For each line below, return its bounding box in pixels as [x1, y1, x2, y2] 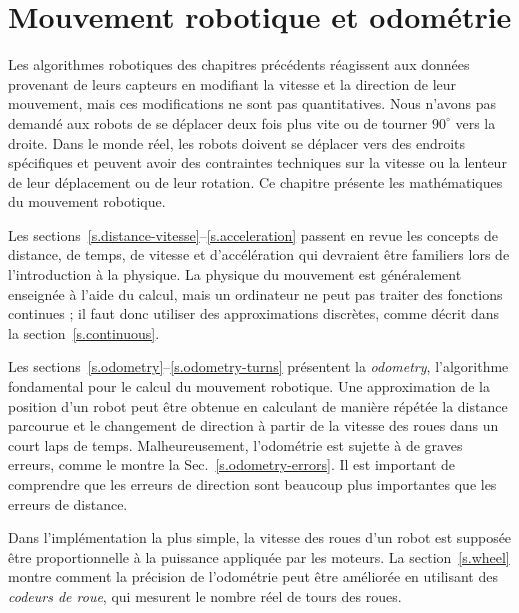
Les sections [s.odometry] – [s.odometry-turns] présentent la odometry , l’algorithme [8, 356, 509, 377]
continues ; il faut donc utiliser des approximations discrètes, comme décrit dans [8, 303, 500, 324]
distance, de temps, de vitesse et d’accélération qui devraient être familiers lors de [8, 244, 510, 265]
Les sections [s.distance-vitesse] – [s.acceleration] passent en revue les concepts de [8, 224, 498, 245]
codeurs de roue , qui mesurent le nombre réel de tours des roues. [8, 585, 402, 606]
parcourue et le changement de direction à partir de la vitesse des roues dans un [8, 415, 499, 436]
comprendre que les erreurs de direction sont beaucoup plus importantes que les [8, 474, 497, 494]
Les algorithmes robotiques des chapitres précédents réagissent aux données [8, 54, 470, 75]
